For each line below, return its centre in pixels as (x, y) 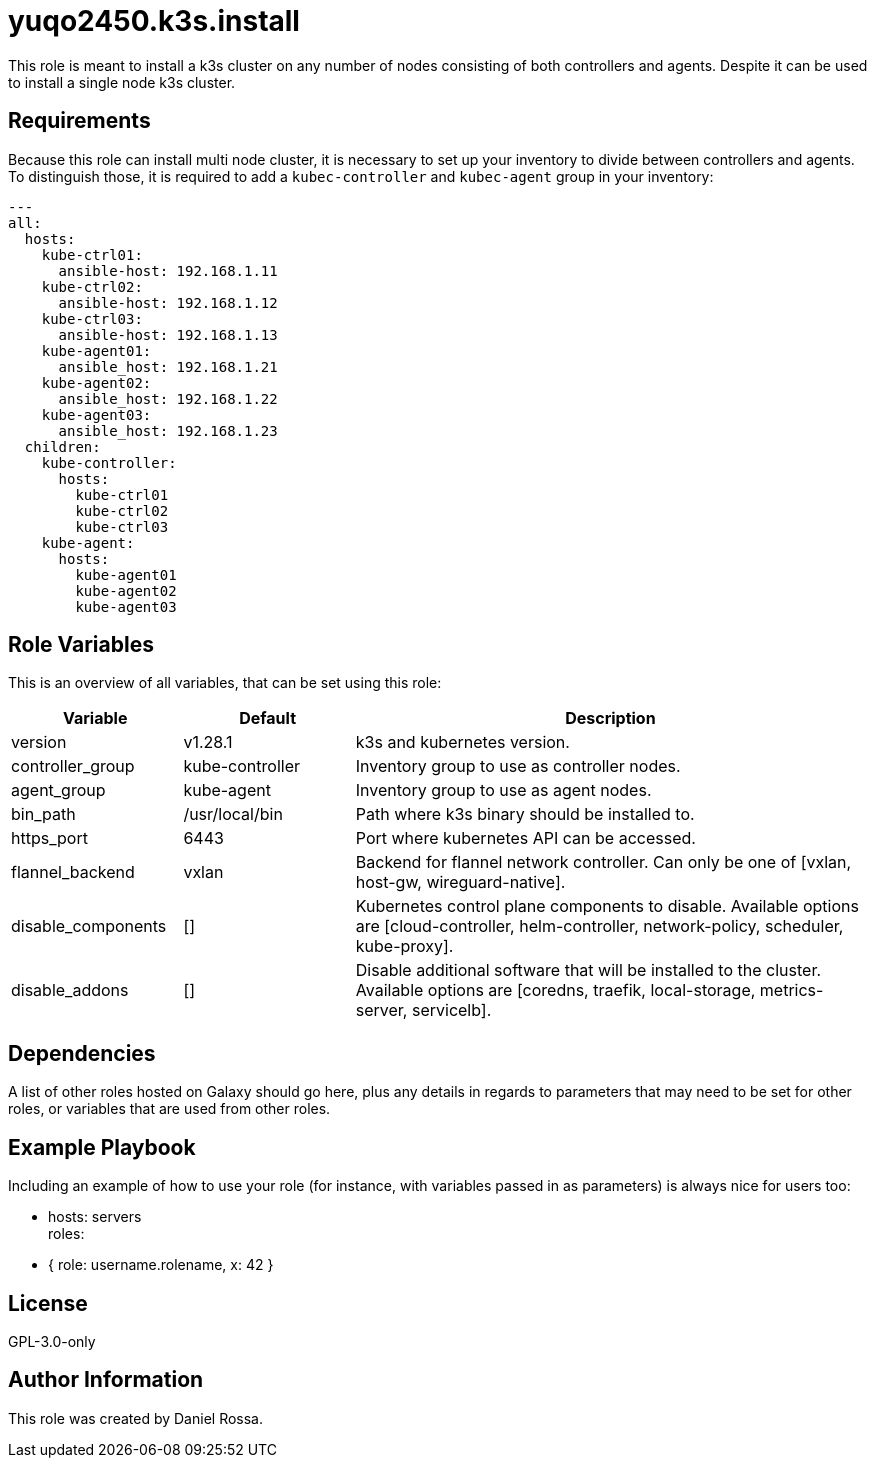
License (48, 1303)
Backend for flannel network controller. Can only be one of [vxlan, (603, 862)
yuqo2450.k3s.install (154, 21)
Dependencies (82, 1053)
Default (267, 718)
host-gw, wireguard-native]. (460, 882)
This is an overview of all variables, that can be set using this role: (225, 683)
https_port (49, 838)
